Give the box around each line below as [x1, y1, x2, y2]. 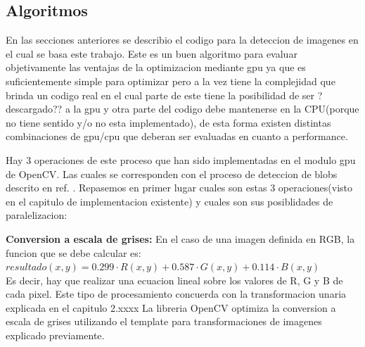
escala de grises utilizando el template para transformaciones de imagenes [6, 314, 322, 329]
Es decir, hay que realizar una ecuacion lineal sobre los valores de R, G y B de [6, 272, 343, 287]
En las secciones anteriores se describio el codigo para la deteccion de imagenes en [6, 32, 359, 47]
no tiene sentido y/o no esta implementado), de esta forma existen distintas [6, 115, 331, 130]
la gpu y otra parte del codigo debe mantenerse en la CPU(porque [73, 101, 359, 116]
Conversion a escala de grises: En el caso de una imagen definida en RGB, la [6, 231, 355, 246]
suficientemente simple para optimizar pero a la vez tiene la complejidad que [6, 73, 335, 88]
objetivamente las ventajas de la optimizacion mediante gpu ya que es [6, 60, 306, 75]
